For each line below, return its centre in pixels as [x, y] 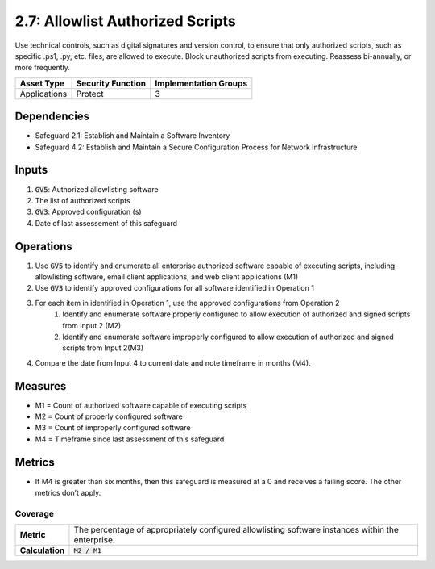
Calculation [42, 550]
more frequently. [42, 68]
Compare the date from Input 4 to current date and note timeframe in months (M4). [173, 362]
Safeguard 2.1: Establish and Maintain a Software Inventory [133, 136]
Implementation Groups [201, 83]
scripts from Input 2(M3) [103, 348]
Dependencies [52, 117]
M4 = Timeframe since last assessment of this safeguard [130, 439]
